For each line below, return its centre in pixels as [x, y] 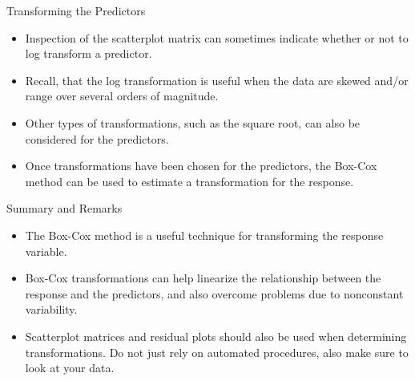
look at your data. [70, 368]
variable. [46, 251]
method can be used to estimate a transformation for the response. [189, 181]
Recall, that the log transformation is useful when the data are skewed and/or [217, 80]
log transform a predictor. [89, 53]
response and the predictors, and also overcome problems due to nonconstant [214, 293]
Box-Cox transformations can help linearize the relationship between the [203, 278]
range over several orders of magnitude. [122, 96]
